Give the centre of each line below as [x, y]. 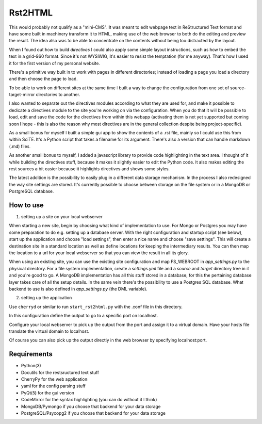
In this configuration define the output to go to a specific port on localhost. [83, 316]
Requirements [31, 354]
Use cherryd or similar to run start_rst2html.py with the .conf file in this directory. [96, 307]
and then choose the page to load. [43, 79]
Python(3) [31, 366]
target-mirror [22, 95]
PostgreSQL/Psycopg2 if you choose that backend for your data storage [93, 413]
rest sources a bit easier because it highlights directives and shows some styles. [89, 169]
